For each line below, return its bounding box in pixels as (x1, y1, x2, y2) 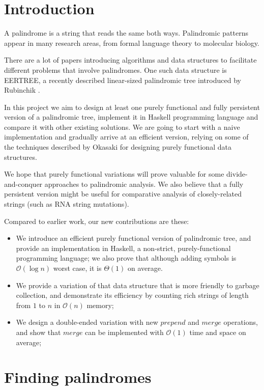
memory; (86, 299, 114, 310)
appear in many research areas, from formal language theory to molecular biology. (4, 37, 259, 48)
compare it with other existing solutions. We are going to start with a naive (4, 121, 240, 132)
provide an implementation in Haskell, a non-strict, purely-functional (16, 242, 231, 253)
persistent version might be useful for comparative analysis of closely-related (4, 188, 242, 199)
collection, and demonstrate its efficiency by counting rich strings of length (16, 290, 249, 300)
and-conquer (4, 178, 43, 189)
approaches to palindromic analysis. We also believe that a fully (44, 178, 244, 189)
